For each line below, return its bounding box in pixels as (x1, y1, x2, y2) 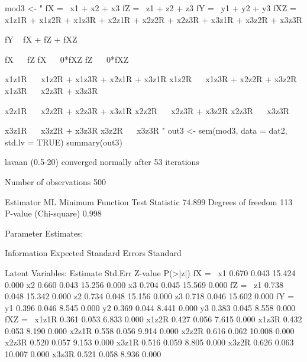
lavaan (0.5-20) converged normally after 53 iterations (5, 156, 199, 168)
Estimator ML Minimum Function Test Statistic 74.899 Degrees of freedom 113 (5, 195, 293, 208)
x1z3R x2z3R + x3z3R (5, 84, 98, 96)
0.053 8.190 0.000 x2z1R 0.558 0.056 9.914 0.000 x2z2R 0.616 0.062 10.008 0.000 (5, 324, 295, 337)
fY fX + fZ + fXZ (5, 33, 77, 46)
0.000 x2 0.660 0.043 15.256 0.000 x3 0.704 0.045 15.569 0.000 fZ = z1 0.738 (5, 278, 283, 290)
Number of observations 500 (5, 175, 106, 188)
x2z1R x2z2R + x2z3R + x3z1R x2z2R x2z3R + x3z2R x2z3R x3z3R (5, 104, 290, 117)
